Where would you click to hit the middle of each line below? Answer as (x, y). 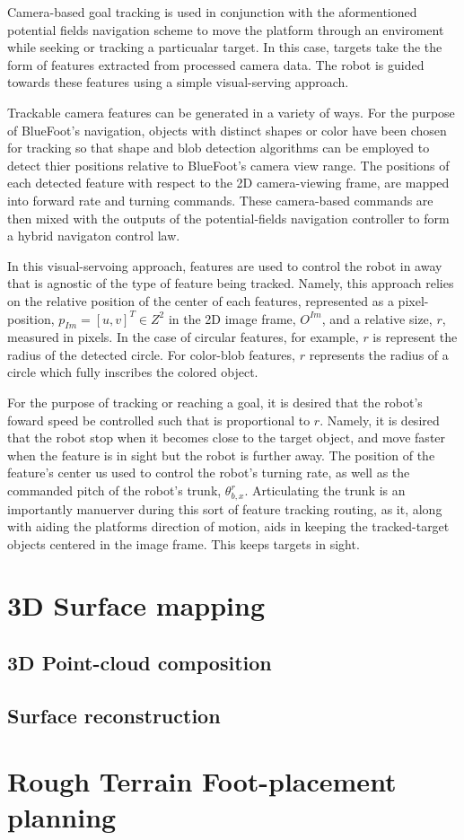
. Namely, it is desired (380, 420)
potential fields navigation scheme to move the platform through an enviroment (226, 29)
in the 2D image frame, (232, 318)
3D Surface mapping (136, 605)
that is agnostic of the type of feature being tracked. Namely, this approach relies (231, 283)
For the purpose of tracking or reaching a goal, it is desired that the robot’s (215, 402)
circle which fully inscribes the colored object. (133, 372)
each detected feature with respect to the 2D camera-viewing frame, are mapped (228, 183)
